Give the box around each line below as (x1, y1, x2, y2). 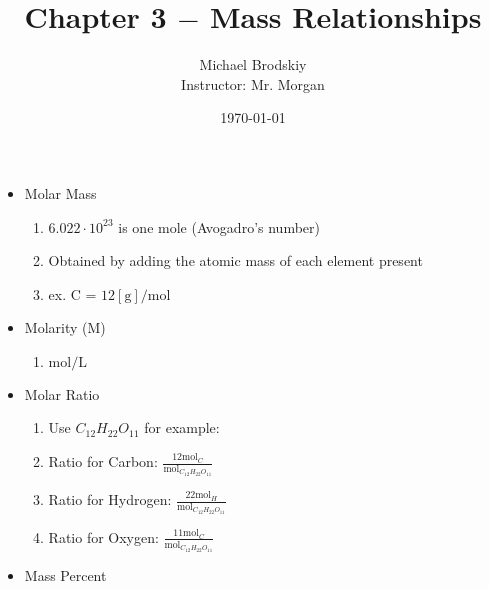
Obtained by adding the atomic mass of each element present (48, 250, 423, 271)
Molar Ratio (24, 383, 100, 404)
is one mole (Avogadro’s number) (118, 216, 320, 237)
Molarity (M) (24, 317, 106, 338)
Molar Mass (24, 182, 97, 203)
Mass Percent (24, 564, 107, 585)
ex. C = (48, 283, 97, 304)
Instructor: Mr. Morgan (181, 73, 325, 94)
